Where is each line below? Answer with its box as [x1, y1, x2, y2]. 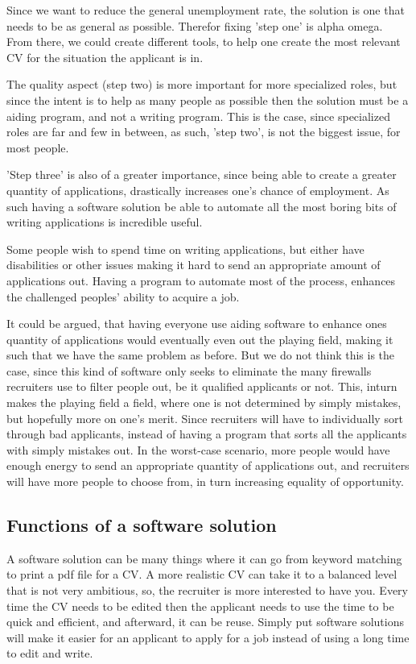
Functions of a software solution [6, 513, 277, 537]
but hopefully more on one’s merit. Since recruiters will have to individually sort [6, 409, 403, 426]
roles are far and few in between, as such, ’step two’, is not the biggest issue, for [6, 123, 401, 140]
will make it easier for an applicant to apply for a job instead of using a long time [6, 629, 410, 645]
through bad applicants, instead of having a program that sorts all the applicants [6, 425, 407, 442]
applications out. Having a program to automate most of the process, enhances [6, 272, 396, 288]
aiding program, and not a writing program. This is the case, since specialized [6, 107, 390, 124]
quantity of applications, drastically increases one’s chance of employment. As [6, 181, 389, 198]
